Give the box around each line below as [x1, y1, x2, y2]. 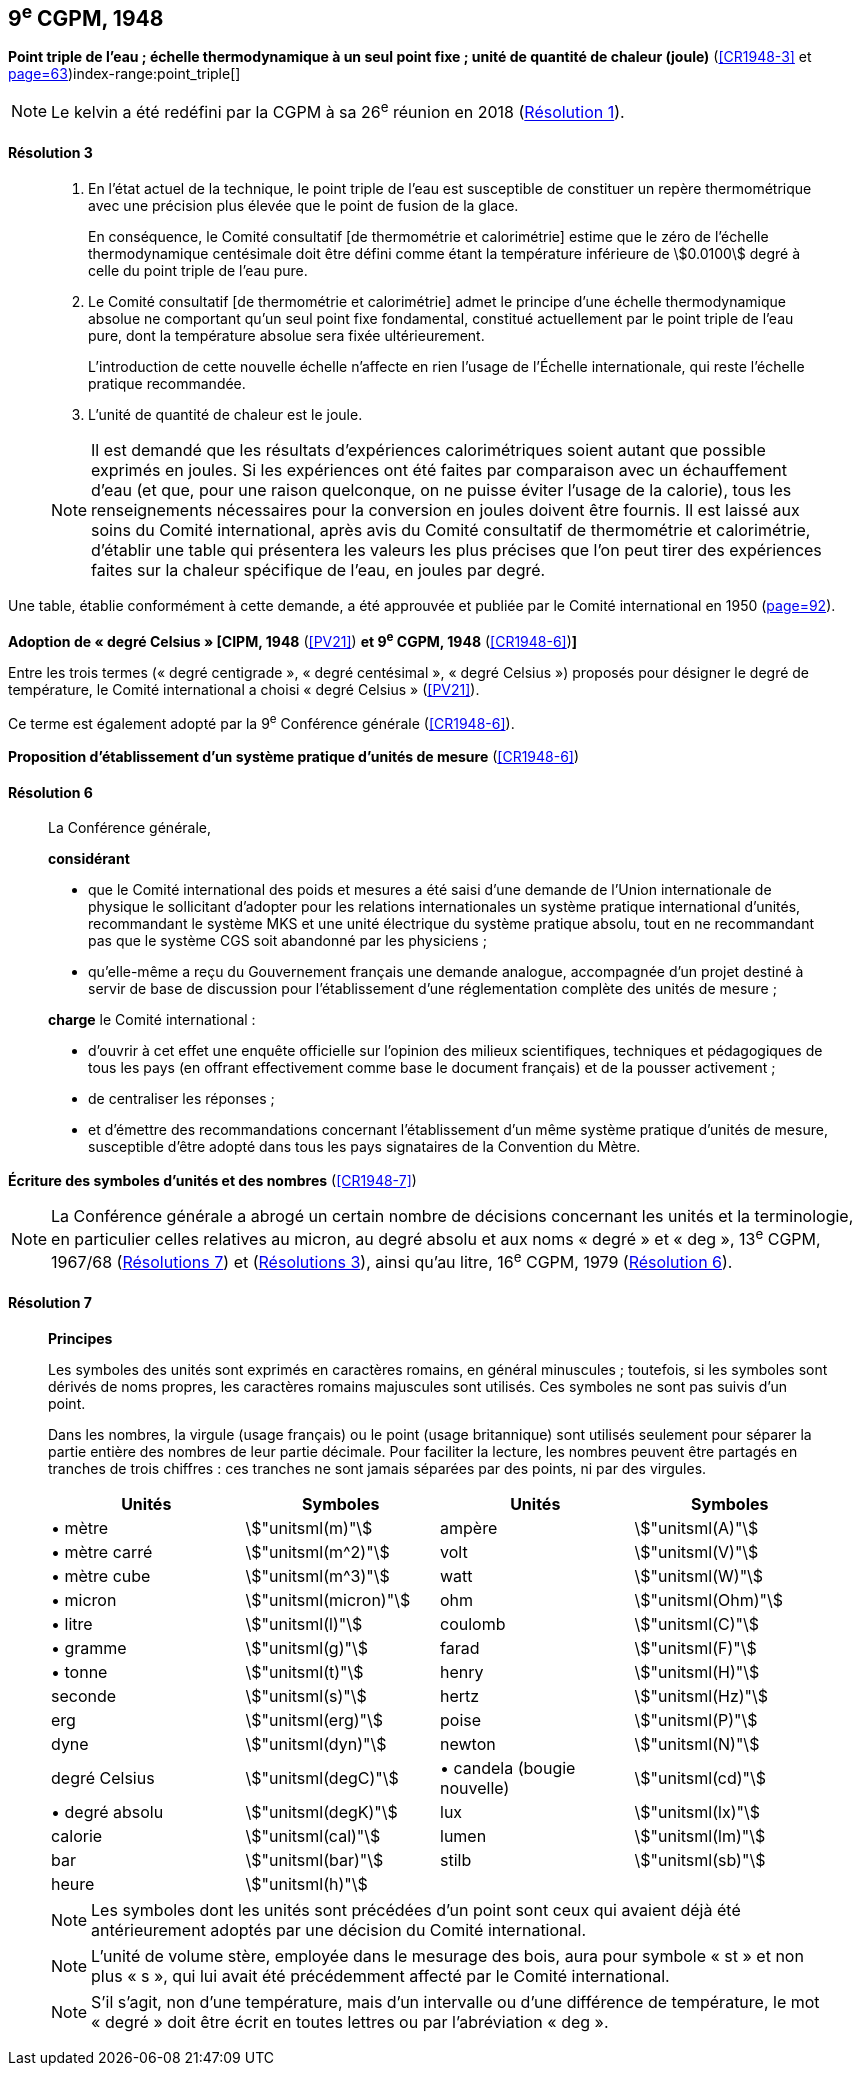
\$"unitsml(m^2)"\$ [245, 1541, 390, 1562]
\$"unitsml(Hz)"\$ [634, 1685, 769, 1706]
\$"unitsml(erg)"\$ [245, 1709, 384, 1730]
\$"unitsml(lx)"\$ [634, 1801, 760, 1822]
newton [440, 1733, 496, 1754]
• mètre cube [51, 1565, 151, 1586]
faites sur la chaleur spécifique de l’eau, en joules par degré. [91, 559, 546, 580]
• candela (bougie [440, 1757, 576, 1778]
